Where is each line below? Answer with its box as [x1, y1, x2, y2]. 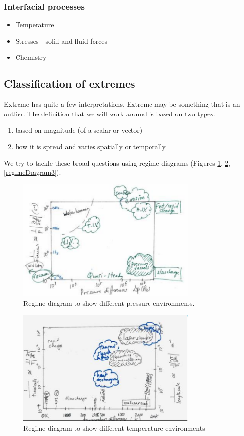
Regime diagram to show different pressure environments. [23, 298, 195, 308]
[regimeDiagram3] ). [4, 167, 61, 177]
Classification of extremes [4, 76, 135, 91]
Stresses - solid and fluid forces [15, 36, 108, 46]
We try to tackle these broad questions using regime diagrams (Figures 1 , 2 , [4, 157, 230, 168]
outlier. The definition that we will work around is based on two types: [4, 108, 215, 118]
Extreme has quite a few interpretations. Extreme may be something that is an [4, 99, 240, 109]
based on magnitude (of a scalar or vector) [15, 125, 143, 135]
